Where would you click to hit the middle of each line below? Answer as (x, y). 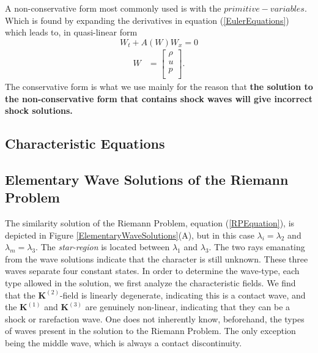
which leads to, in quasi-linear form (71, 32)
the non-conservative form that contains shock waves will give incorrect (159, 98)
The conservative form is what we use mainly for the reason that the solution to (159, 86)
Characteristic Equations (85, 143)
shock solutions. (39, 110)
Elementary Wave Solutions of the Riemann (147, 179)
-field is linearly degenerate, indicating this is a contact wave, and (183, 295)
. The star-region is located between (103, 247)
